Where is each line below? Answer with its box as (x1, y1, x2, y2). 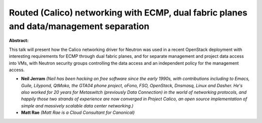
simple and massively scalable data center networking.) (21, 103, 133, 108)
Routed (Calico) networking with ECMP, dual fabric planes (9, 7, 247, 18)
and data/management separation (9, 21, 150, 31)
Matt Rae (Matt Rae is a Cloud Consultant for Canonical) (21, 109, 135, 116)
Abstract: (9, 38, 29, 44)
